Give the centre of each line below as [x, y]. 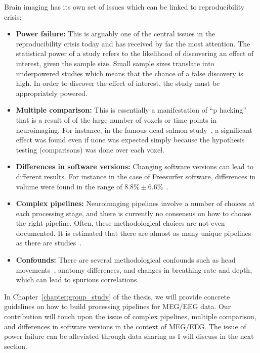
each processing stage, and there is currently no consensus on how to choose [134, 213]
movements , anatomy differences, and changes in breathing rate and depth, [134, 269]
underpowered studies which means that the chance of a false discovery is [129, 73]
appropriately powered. [52, 93]
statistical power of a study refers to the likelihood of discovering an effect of [135, 53]
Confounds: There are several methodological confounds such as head [126, 260]
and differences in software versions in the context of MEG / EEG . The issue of [125, 326]
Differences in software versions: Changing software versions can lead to [135, 166]
